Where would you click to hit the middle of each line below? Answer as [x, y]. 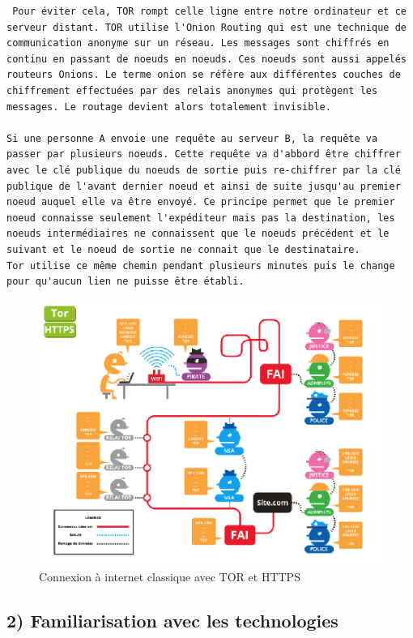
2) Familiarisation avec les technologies [172, 621]
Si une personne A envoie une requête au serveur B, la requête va [192, 138]
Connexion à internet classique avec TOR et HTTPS [170, 577]
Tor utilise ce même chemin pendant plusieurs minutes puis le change [201, 265]
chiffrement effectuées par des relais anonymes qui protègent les [192, 90]
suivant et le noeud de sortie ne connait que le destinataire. [183, 249]
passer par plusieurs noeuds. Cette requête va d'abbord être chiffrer [204, 154]
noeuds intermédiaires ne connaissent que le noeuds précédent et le [198, 234]
